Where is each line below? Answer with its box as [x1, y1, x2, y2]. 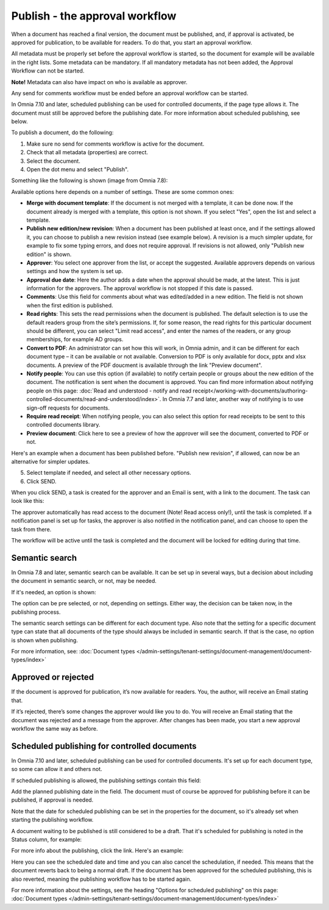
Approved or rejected [11, 672, 94, 683]
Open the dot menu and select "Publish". [26, 166, 129, 173]
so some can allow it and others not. [11, 766, 103, 773]
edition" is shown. [26, 251, 72, 258]
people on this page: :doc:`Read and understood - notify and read [26, 387, 192, 394]
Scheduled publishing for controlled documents [11, 741, 197, 751]
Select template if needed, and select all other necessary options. [26, 469, 191, 477]
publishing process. [11, 608, 61, 616]
